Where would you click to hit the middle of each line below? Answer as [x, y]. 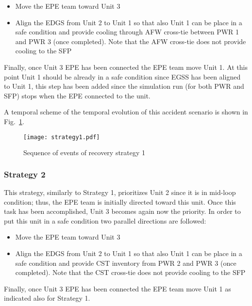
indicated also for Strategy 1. [47, 298]
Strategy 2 [25, 174]
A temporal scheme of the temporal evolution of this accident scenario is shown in [126, 112]
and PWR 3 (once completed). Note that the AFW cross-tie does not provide [131, 41]
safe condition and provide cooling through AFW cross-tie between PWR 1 [127, 32]
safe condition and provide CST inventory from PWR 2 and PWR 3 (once [126, 263]
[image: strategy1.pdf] [62, 137]
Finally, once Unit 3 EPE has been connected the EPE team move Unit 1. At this [126, 67]
